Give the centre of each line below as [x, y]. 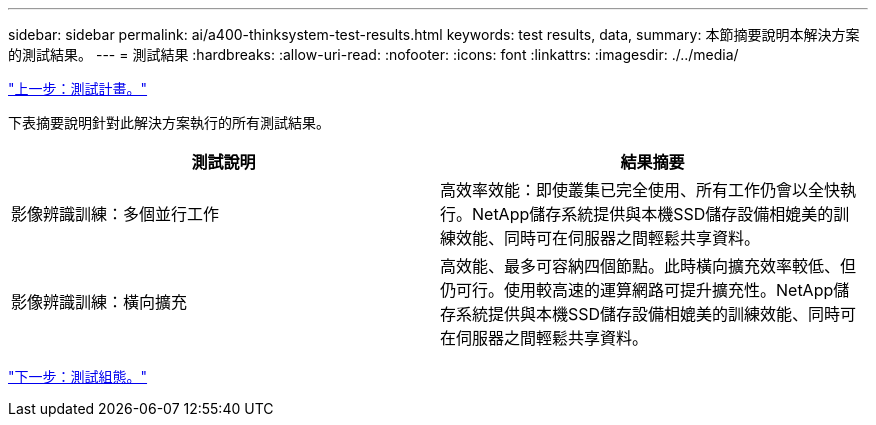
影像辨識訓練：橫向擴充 [99, 302]
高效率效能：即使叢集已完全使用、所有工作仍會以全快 [640, 190]
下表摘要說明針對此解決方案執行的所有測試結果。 [169, 122]
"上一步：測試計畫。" [78, 88]
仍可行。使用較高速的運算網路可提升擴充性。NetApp [637, 290]
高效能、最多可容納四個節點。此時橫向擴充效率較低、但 [648, 266]
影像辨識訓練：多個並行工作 [115, 214]
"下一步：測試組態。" [78, 376]
